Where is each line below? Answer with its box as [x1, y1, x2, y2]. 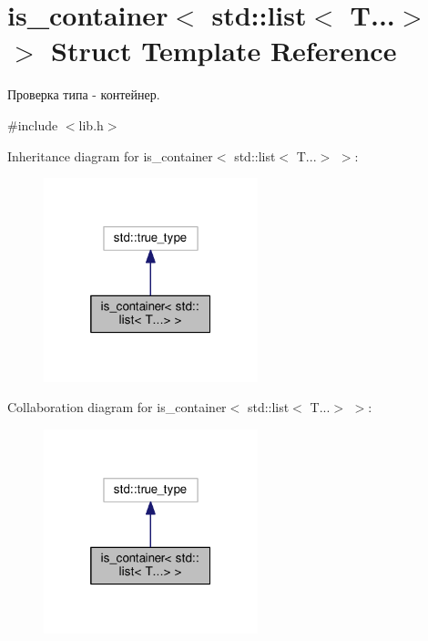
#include [7, 115, 58, 134]
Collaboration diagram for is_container [7, 398, 227, 417]
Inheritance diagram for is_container [7, 146, 213, 165]
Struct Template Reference [51, 32, 397, 69]
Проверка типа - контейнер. [7, 85, 160, 104]
